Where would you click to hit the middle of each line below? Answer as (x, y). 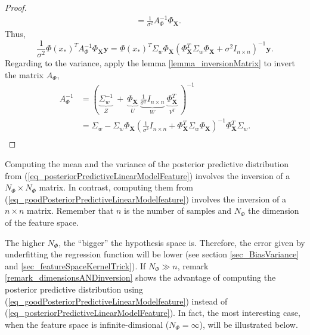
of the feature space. (42, 222)
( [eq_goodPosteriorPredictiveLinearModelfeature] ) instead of (116, 301)
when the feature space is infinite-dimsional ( (87, 324)
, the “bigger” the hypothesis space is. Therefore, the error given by (182, 242)
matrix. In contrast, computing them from (116, 187)
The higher (25, 242)
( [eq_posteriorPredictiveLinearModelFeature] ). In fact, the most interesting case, (153, 313)
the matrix (24, 74)
